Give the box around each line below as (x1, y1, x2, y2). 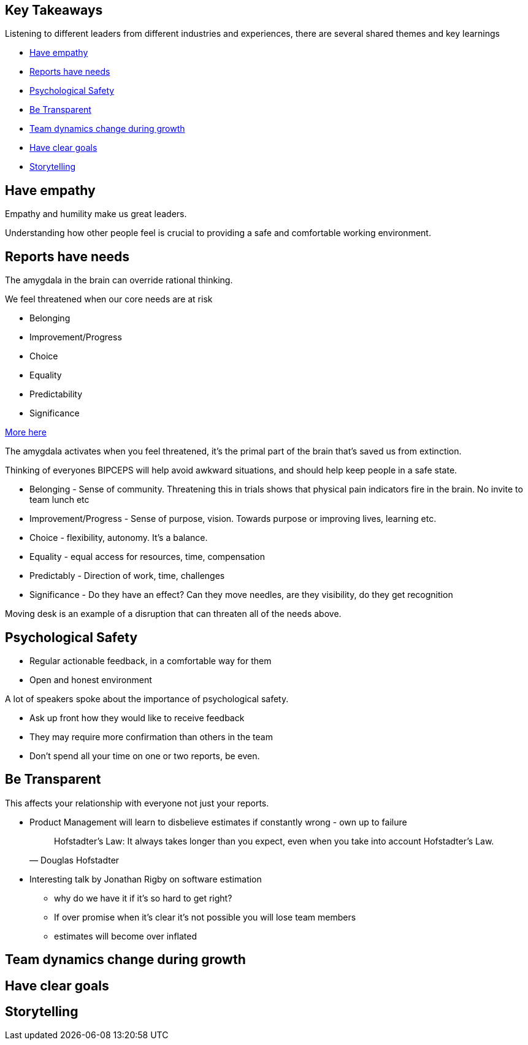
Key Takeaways (5, 2, 103, 18)
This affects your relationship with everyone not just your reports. (5, 797, 269, 808)
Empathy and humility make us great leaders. (5, 209, 187, 220)
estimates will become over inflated (54, 930, 197, 941)
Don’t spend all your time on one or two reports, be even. (29, 750, 260, 761)
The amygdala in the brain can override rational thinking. (5, 275, 233, 286)
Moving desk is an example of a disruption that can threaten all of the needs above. (5, 608, 342, 619)
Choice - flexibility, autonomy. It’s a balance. (29, 532, 208, 543)
